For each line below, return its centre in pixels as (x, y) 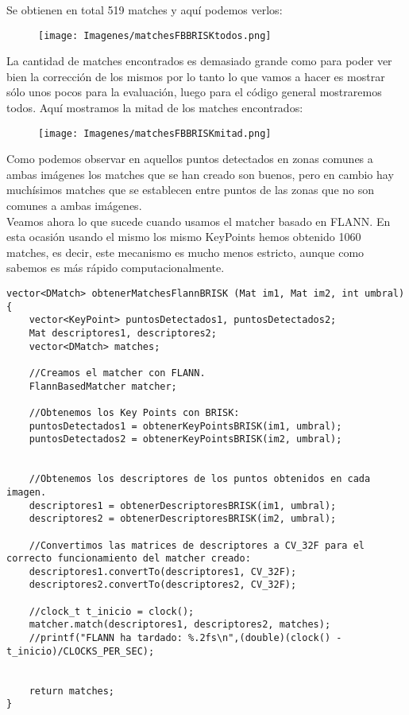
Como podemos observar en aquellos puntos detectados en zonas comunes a (190, 159)
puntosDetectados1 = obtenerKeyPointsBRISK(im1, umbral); (185, 426)
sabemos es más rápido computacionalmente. (116, 268)
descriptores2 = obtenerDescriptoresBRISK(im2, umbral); (183, 519)
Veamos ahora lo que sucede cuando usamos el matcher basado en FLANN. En (199, 221)
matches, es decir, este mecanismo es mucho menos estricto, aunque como (185, 252)
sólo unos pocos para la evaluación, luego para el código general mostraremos (194, 92)
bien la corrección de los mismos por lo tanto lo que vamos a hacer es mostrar (196, 76)
